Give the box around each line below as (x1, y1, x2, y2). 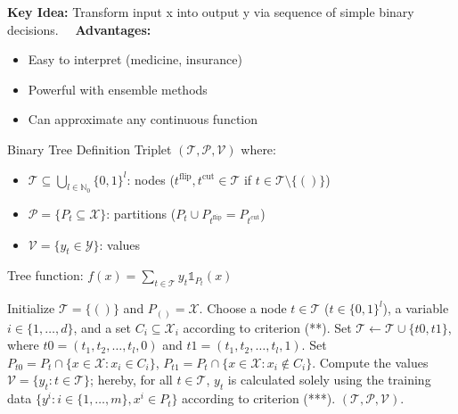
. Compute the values (312, 352, 429, 371)
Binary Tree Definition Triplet (7, 139, 172, 158)
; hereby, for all (90, 370, 173, 389)
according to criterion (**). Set (183, 318, 352, 336)
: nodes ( (127, 170, 175, 188)
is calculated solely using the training (227, 370, 431, 389)
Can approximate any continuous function (28, 110, 258, 128)
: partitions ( (106, 203, 176, 222)
